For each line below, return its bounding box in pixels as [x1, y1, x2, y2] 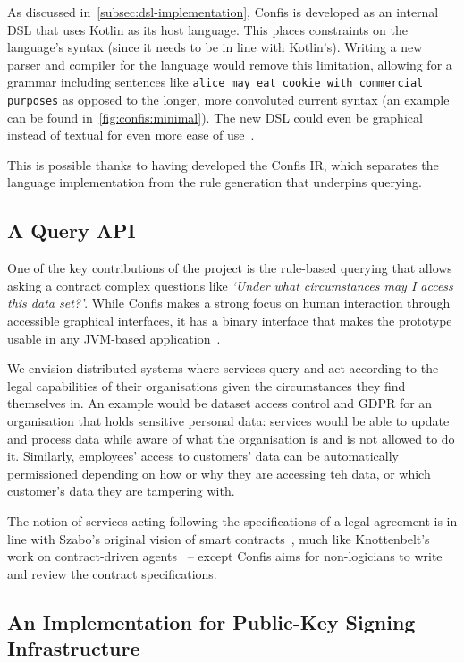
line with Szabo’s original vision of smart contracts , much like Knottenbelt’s [7, 529, 430, 548]
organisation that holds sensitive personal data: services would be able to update [7, 412, 450, 430]
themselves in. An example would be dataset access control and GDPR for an [7, 394, 433, 412]
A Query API [7, 217, 136, 244]
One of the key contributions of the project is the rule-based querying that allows [7, 259, 452, 277]
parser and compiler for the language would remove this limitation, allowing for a [7, 55, 452, 73]
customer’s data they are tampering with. [7, 481, 235, 500]
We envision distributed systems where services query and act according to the [7, 359, 439, 378]
